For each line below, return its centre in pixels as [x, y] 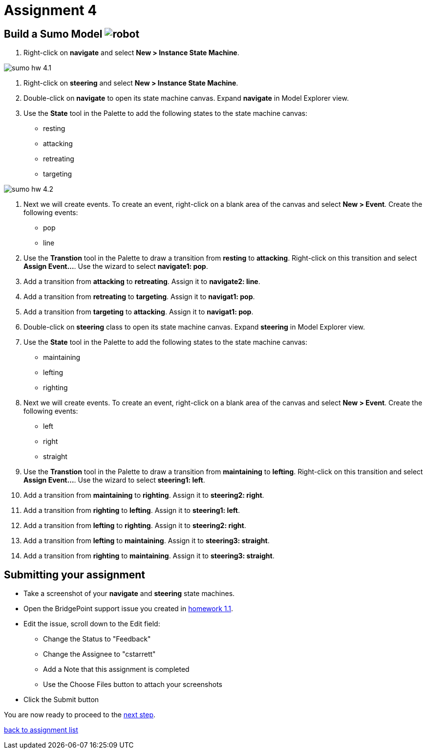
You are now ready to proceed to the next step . [80, 715]
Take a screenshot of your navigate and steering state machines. [129, 594]
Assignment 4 [51, 10]
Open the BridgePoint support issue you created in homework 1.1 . [128, 609]
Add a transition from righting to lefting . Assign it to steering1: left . [132, 510]
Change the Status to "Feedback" [97, 639]
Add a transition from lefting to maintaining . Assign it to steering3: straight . [147, 541]
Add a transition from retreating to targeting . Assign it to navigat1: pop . [139, 297]
